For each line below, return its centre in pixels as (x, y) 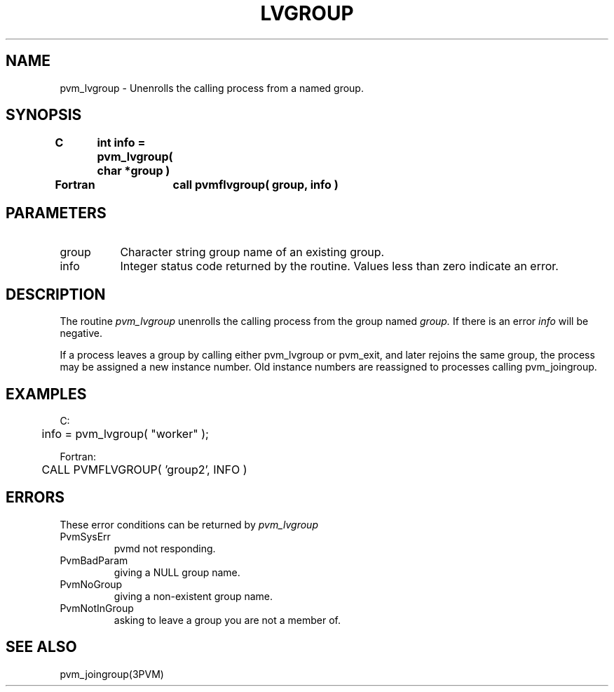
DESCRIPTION (56, 294)
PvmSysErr (85, 536)
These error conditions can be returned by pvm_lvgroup (189, 524)
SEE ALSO (41, 647)
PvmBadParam (94, 560)
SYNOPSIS (44, 115)
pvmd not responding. (165, 548)
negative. (81, 333)
